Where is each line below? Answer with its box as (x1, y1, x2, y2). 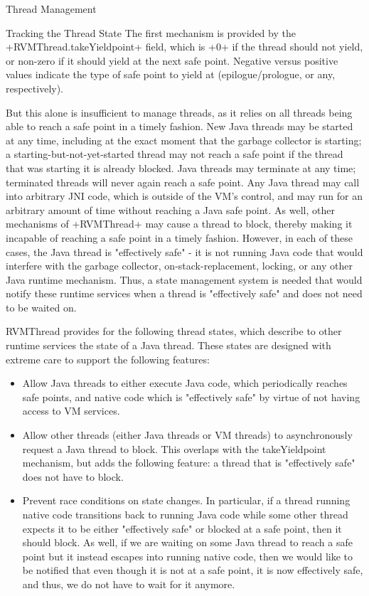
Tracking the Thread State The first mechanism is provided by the (6, 25, 296, 40)
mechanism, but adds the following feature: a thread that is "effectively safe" (22, 455, 355, 470)
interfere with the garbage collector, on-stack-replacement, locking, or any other (6, 258, 353, 273)
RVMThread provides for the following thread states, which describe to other (6, 324, 342, 339)
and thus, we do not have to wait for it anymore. (22, 576, 235, 591)
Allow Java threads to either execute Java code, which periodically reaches (22, 376, 348, 390)
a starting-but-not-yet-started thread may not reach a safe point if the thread (6, 147, 343, 161)
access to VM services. (22, 403, 120, 418)
